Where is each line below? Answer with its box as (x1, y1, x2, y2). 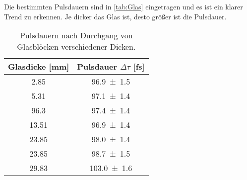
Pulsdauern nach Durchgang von (19, 29, 133, 41)
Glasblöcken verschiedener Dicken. (17, 41, 136, 53)
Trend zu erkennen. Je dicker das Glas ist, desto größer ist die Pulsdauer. (4, 11, 227, 21)
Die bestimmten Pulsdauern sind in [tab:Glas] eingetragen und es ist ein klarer (4, 1, 243, 11)
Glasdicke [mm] (8, 61, 69, 73)
